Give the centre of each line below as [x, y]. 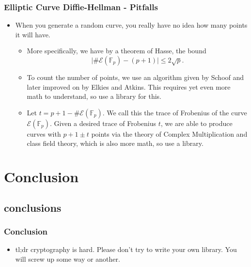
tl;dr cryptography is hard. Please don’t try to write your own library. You [126, 249]
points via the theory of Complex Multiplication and [169, 133]
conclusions [33, 207]
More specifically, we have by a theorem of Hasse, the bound [117, 51]
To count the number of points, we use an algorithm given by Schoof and [135, 77]
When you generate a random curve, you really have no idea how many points [131, 25]
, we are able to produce [196, 123]
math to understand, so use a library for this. [94, 96]
